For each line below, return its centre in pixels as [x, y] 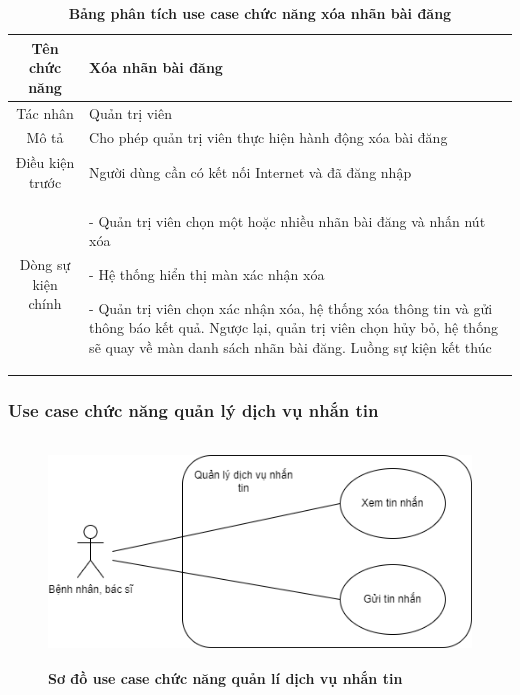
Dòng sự [45, 264]
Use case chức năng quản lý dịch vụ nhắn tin [193, 409]
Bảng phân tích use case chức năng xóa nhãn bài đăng [260, 13]
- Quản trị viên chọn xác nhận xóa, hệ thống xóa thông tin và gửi [291, 307]
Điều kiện [45, 162]
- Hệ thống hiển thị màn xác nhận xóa [207, 273]
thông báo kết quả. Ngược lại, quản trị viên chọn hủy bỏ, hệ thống [293, 327]
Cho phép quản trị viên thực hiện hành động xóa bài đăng [268, 137]
